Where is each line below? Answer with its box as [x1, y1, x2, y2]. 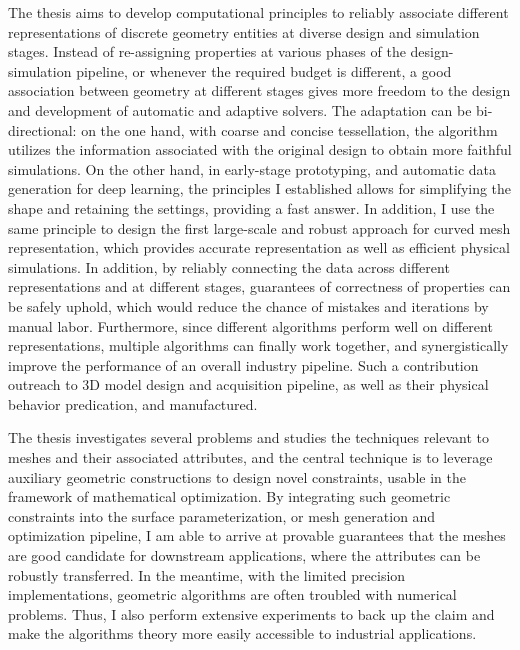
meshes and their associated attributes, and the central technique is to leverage [8, 447, 493, 468]
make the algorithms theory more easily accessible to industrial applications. [8, 623, 477, 644]
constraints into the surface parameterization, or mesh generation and [8, 505, 436, 526]
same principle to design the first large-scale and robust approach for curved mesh [8, 217, 511, 238]
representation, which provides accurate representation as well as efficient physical [8, 237, 510, 258]
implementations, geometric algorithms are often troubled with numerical [8, 584, 457, 605]
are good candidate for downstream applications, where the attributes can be [8, 545, 481, 566]
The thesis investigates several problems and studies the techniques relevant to [8, 427, 490, 448]
